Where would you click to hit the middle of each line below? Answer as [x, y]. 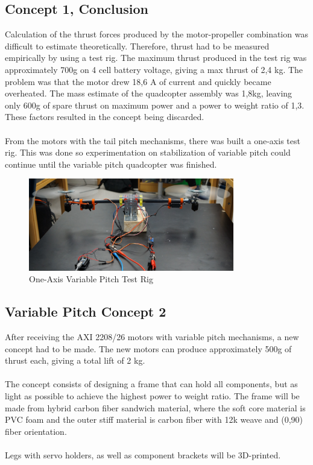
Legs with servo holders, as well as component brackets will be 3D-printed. [143, 455]
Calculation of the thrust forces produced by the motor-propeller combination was [156, 34]
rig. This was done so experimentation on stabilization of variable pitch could [148, 152]
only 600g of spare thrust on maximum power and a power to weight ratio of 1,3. [155, 105]
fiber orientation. [36, 431]
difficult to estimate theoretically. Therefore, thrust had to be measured [137, 46]
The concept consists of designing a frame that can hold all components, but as [151, 384]
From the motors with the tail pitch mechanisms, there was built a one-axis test [153, 140]
